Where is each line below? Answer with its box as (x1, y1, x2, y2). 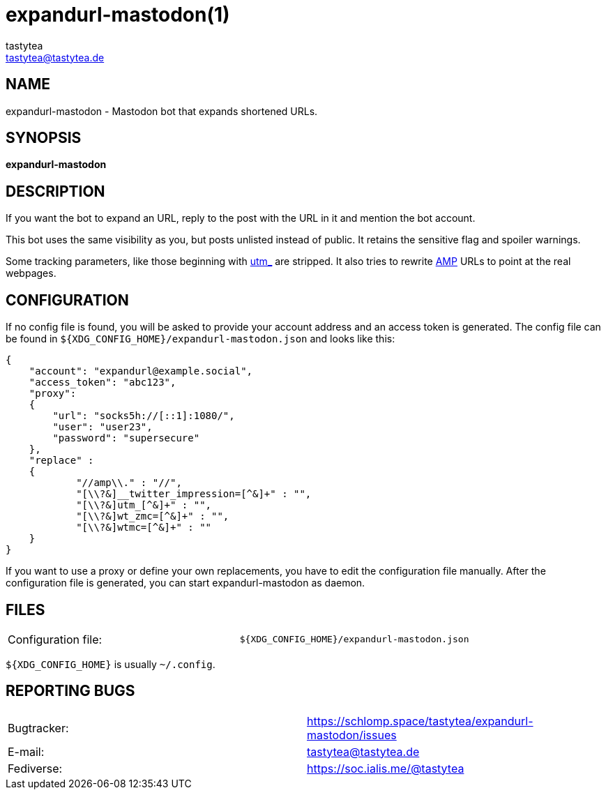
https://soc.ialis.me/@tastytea (307, 761, 464, 775)
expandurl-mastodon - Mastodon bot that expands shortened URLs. (6, 105, 318, 117)
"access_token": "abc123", (29, 377, 176, 388)
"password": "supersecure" (52, 432, 200, 444)
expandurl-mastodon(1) (6, 3, 230, 26)
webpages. (6, 267, 56, 280)
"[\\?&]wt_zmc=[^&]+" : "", (76, 510, 229, 522)
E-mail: (8, 744, 45, 759)
